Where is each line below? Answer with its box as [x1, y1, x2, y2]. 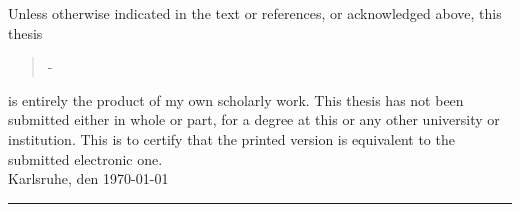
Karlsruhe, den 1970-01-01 [8, 168, 169, 189]
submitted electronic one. [8, 148, 163, 169]
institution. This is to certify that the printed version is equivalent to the [8, 128, 455, 149]
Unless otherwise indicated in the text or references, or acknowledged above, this [8, 3, 502, 23]
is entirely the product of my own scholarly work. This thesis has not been [8, 89, 464, 110]
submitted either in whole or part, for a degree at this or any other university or [8, 109, 500, 130]
